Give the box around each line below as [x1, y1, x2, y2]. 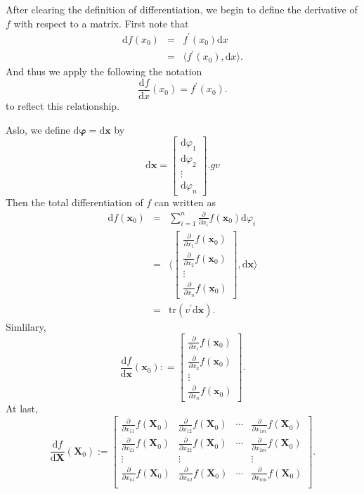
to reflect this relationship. [6, 98, 120, 113]
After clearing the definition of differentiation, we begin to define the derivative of [6, 2, 358, 16]
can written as [154, 194, 216, 209]
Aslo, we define [6, 122, 70, 137]
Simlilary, [6, 319, 46, 334]
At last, [6, 401, 38, 416]
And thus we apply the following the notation [6, 64, 202, 79]
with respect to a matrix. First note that [13, 15, 189, 30]
